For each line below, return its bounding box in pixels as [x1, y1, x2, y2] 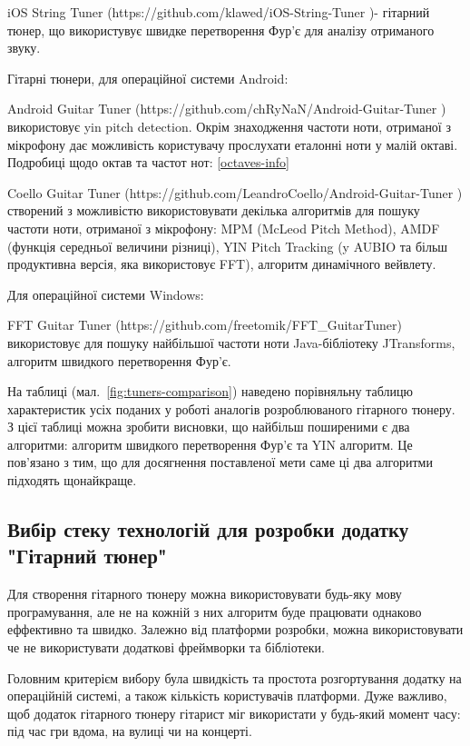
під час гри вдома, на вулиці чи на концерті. [7, 721, 252, 741]
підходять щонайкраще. [7, 471, 137, 490]
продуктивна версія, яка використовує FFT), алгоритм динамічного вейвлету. [7, 254, 436, 274]
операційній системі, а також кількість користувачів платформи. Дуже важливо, [7, 686, 447, 705]
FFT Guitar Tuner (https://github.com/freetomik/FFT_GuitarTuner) [7, 315, 402, 334]
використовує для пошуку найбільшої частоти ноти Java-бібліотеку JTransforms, [7, 333, 455, 352]
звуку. [7, 38, 41, 57]
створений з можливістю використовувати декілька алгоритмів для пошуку [7, 201, 420, 220]
